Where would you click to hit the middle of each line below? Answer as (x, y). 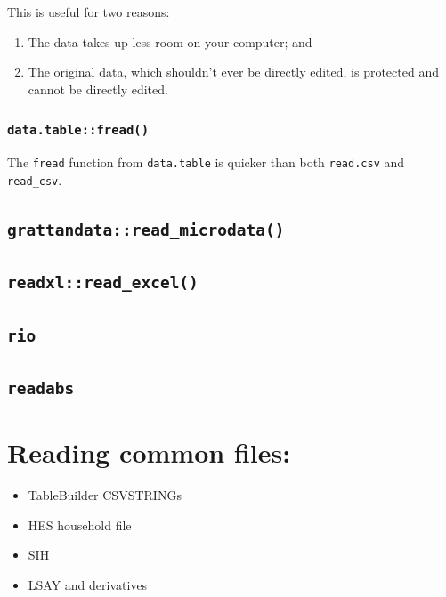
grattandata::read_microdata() (146, 230)
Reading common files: (149, 452)
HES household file (80, 524)
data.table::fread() (78, 130)
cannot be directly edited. (98, 89)
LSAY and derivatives (88, 584)
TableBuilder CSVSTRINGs (105, 495)
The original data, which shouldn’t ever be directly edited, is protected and (233, 72)
